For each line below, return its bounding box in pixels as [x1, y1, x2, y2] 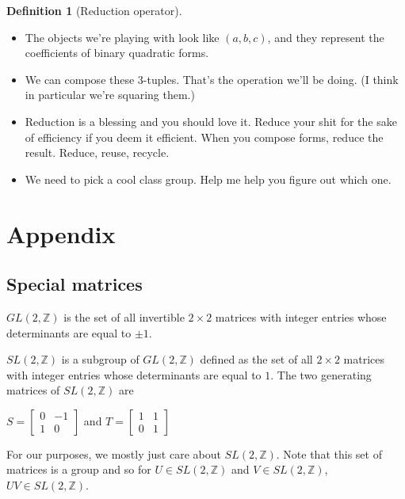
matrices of [6, 382, 60, 398]
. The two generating [270, 366, 372, 383]
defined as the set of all [200, 351, 313, 368]
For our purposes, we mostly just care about [6, 445, 221, 462]
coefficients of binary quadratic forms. [25, 44, 209, 61]
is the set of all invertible [63, 308, 185, 325]
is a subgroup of [61, 351, 139, 368]
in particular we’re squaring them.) [25, 86, 195, 103]
